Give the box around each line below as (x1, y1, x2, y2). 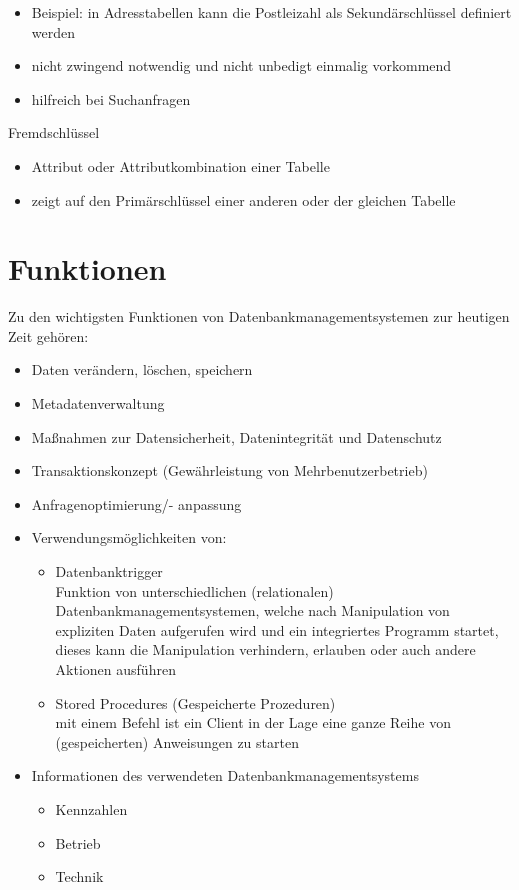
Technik (55, 866, 104, 887)
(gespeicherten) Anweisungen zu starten (55, 731, 299, 752)
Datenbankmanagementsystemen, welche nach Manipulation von (55, 600, 450, 621)
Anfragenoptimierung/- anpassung (31, 493, 242, 514)
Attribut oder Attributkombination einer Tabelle (31, 155, 330, 176)
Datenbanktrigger (55, 561, 163, 582)
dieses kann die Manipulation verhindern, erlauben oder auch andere (55, 639, 476, 660)
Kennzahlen (55, 798, 128, 819)
